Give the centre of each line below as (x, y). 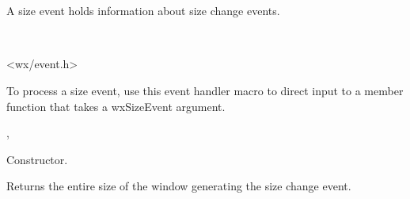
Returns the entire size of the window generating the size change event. (179, 186)
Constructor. (37, 159)
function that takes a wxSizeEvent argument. (116, 106)
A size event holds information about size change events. (143, 11)
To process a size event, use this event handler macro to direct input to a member (205, 90)
